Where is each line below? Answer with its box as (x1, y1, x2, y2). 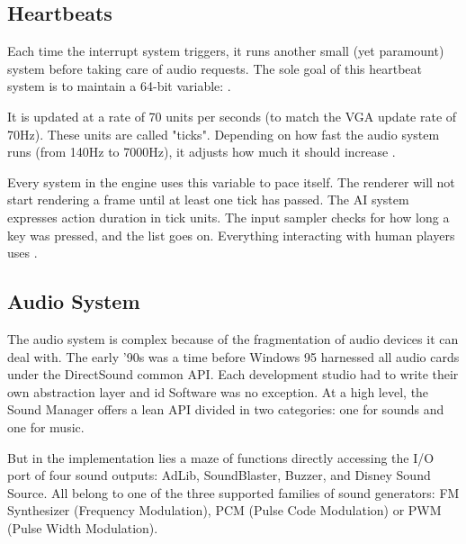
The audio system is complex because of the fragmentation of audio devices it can (7, 329, 459, 348)
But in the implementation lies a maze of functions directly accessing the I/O (7, 448, 435, 467)
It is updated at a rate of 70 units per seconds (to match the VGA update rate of (7, 106, 457, 125)
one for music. (7, 417, 85, 436)
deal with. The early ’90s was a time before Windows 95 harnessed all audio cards (7, 347, 460, 366)
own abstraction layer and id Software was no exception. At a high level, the (7, 382, 429, 401)
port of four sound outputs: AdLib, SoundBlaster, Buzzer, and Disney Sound (7, 466, 431, 485)
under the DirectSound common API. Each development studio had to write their (7, 365, 459, 384)
